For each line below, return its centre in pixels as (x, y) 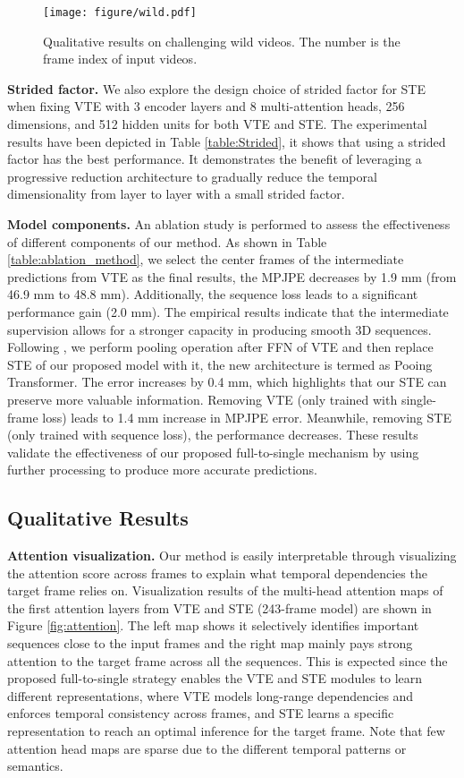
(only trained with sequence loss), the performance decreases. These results (213, 435)
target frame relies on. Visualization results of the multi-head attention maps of (225, 590)
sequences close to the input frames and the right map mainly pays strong (210, 643)
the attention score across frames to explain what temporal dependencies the (217, 573)
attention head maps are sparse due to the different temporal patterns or (207, 748)
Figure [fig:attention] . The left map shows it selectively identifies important (213, 625)
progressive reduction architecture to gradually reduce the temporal (192, 176)
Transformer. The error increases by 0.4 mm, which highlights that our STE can (227, 382)
